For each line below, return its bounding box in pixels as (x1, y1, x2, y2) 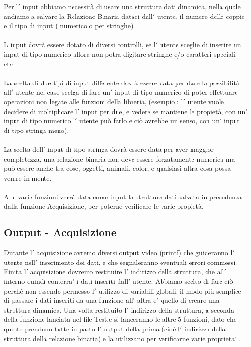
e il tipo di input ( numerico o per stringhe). (4, 20, 135, 31)
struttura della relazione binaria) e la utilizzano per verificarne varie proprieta (4, 333, 235, 343)
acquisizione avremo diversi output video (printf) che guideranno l (36, 248, 233, 258)
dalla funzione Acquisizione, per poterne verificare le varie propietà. (4, 201, 204, 211)
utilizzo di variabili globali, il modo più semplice (98, 285, 241, 296)
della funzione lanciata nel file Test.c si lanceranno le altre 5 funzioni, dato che (4, 314, 236, 324)
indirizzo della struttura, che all (130, 266, 224, 277)
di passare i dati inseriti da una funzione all (4, 295, 133, 305)
